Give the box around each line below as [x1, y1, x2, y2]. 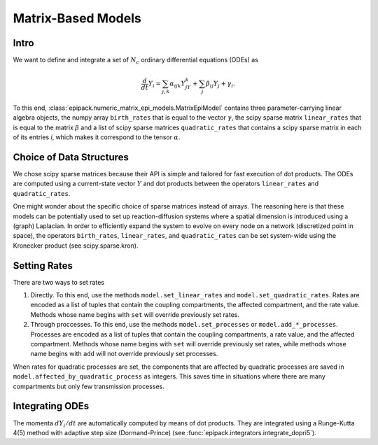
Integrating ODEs [13, 400, 90, 412]
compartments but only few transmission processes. [13, 382, 164, 390]
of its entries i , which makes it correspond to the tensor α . [13, 133, 181, 141]
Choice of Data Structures [13, 151, 129, 163]
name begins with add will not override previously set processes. [30, 350, 218, 358]
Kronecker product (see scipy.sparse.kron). [13, 241, 139, 250]
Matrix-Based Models [13, 10, 141, 26]
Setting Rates [13, 260, 73, 271]
